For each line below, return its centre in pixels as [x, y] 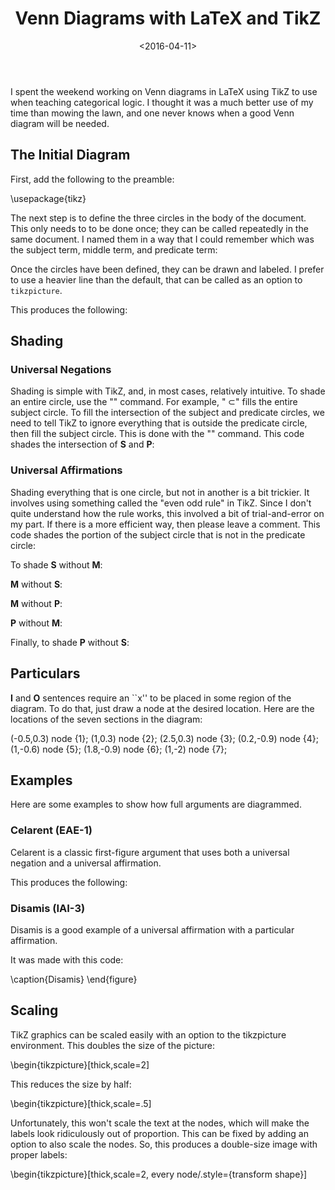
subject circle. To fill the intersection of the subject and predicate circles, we [167, 413]
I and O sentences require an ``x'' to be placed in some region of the [151, 698]
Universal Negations [61, 370]
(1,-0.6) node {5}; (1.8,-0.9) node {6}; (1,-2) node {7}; [119, 749]
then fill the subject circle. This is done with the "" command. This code [157, 434]
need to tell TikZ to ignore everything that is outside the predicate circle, [159, 423]
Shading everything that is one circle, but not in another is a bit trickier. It [160, 492]
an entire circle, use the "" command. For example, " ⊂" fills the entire [154, 402]
